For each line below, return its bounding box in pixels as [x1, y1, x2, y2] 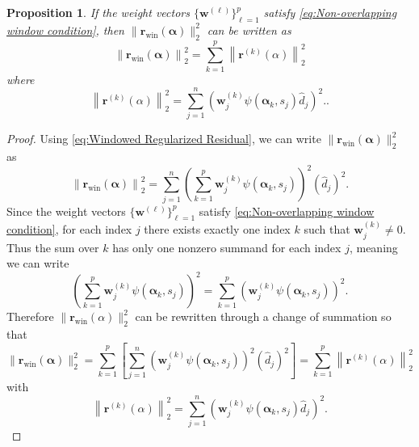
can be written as [207, 21, 291, 38]
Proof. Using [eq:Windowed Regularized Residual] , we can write [6, 130, 321, 147]
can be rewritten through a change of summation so [135, 308, 392, 325]
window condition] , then [6, 21, 124, 38]
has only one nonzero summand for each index [112, 238, 341, 255]
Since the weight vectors [6, 202, 126, 219]
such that [304, 221, 350, 238]
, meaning [349, 238, 398, 255]
